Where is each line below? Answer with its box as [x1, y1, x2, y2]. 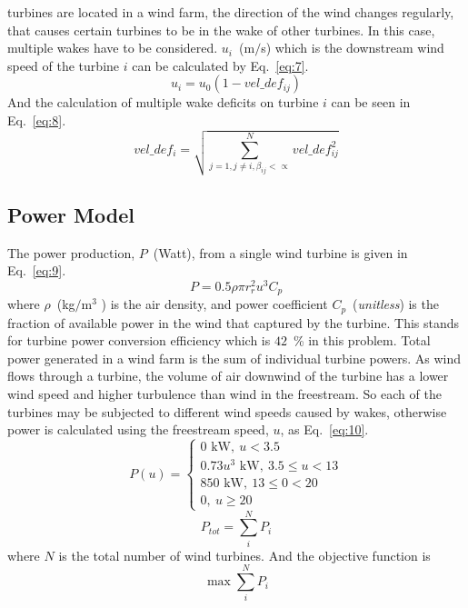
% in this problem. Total [293, 331, 431, 350]
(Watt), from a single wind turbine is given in [153, 243, 408, 262]
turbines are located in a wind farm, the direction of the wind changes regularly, [7, 3, 454, 21]
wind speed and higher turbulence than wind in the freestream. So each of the [7, 384, 442, 404]
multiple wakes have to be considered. [7, 38, 218, 57]
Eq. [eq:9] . [7, 261, 66, 280]
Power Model [7, 200, 134, 228]
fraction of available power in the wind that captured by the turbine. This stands [7, 313, 460, 332]
